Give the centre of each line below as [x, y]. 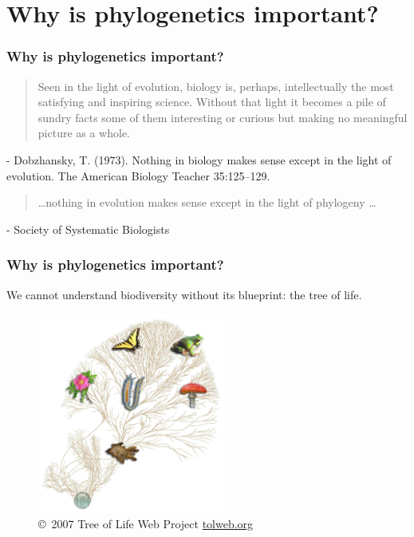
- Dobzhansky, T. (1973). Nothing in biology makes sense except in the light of [199, 159]
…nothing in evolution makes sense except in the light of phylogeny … [207, 202]
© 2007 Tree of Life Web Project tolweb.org [146, 523]
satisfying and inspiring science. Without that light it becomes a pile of [212, 102]
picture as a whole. [84, 133]
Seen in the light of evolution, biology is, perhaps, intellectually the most [216, 86]
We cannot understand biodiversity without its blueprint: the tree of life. [184, 294]
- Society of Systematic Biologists [88, 229]
